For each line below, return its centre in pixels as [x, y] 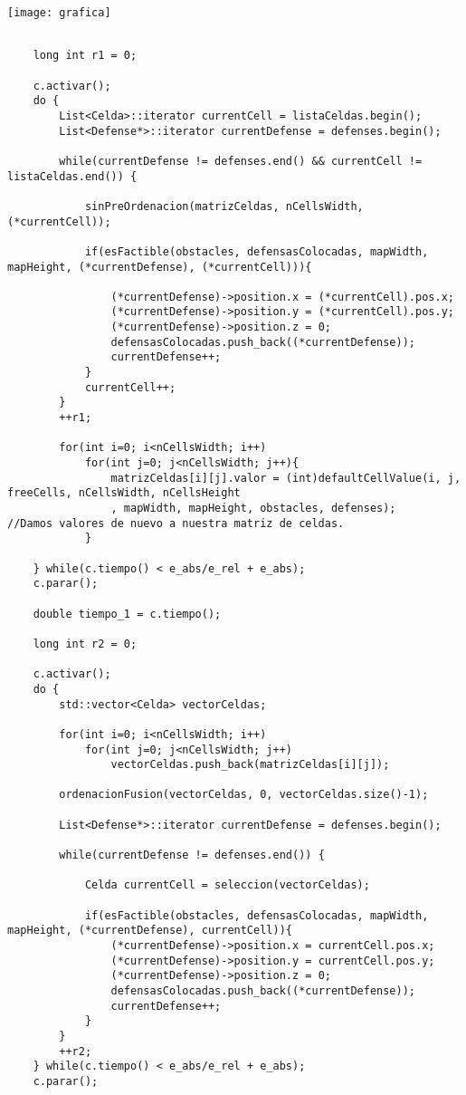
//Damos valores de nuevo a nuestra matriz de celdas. [176, 523]
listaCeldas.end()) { [72, 176]
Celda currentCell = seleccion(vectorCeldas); [227, 885]
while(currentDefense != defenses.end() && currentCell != [241, 161]
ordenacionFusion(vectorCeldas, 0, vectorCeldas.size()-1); [244, 795]
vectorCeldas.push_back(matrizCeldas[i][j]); [250, 765]
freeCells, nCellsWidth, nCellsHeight [124, 493]
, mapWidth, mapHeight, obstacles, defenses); [253, 508]
